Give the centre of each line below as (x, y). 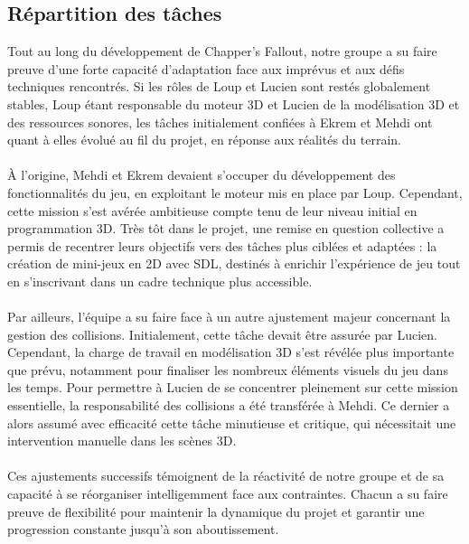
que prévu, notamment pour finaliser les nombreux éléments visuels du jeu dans (228, 369)
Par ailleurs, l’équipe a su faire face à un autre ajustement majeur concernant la (229, 317)
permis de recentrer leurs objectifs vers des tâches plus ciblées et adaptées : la (222, 245)
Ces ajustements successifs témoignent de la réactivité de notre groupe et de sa (226, 476)
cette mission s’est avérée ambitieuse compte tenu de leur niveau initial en (212, 210)
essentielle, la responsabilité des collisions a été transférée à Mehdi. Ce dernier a (229, 405)
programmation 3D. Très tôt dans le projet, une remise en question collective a (226, 228)
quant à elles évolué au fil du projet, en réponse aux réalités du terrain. (205, 140)
